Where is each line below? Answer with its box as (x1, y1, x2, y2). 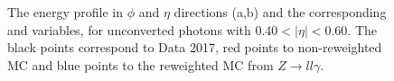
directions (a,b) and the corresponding (174, 3, 387, 21)
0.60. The (324, 20, 377, 39)
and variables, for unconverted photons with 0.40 (7, 20, 278, 39)
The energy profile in (7, 3, 124, 21)
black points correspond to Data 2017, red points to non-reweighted (7, 38, 382, 57)
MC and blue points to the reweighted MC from (7, 55, 274, 74)
